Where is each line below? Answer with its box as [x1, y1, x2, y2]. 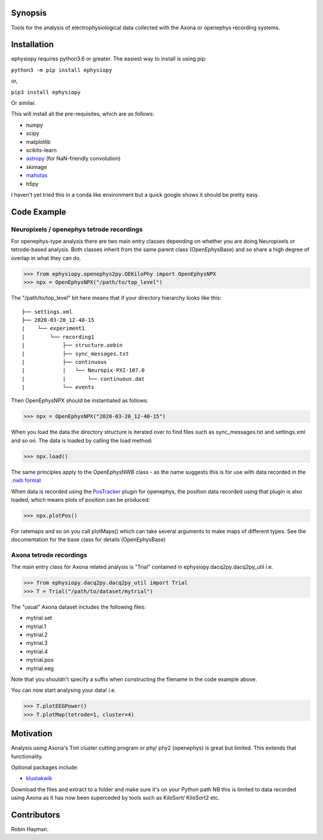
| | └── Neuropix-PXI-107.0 [22, 367, 145, 374]
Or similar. [11, 99, 36, 106]
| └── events [22, 384, 95, 391]
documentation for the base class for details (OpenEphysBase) [11, 536, 166, 543]
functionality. [11, 752, 44, 760]
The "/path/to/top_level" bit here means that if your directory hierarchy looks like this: [11, 294, 222, 302]
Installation [11, 40, 54, 50]
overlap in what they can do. [11, 254, 81, 261]
